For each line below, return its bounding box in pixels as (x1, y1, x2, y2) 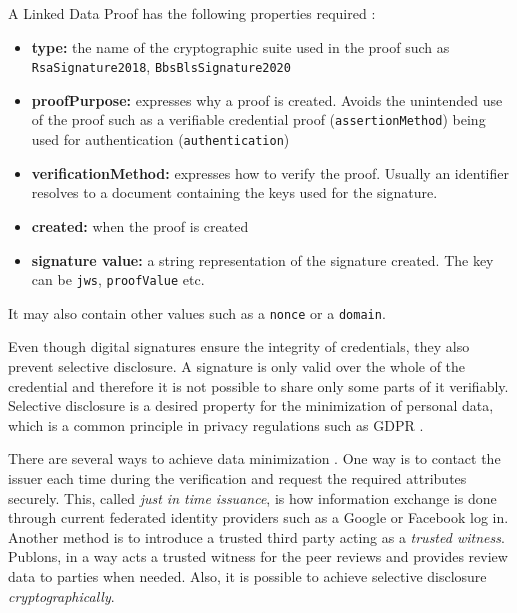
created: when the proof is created (31, 215, 249, 236)
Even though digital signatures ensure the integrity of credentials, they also (8, 336, 470, 357)
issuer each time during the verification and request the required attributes (8, 468, 467, 488)
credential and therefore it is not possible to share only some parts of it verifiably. (8, 375, 509, 396)
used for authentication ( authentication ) (31, 129, 290, 150)
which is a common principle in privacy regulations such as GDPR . (8, 414, 424, 435)
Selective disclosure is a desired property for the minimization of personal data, (8, 395, 494, 416)
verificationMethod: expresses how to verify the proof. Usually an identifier (31, 162, 509, 183)
